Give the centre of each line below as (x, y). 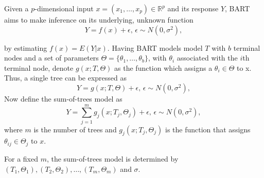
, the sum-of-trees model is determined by (112, 158)
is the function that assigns (208, 129)
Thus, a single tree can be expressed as (66, 78)
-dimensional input (64, 8)
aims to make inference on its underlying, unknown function (99, 19)
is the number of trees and (75, 129)
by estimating (26, 47)
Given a (16, 8)
